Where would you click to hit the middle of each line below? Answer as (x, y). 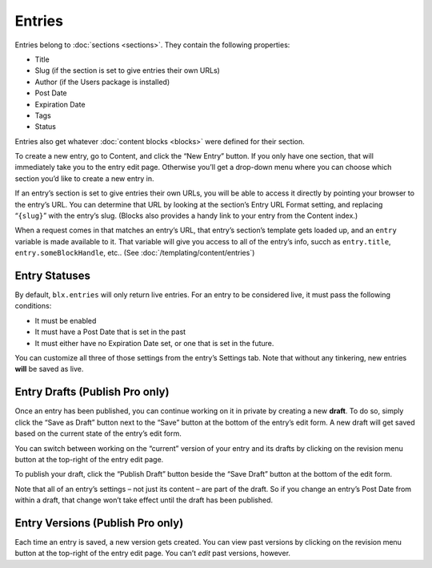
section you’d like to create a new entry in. (85, 178)
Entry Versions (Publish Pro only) (99, 523)
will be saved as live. (49, 369)
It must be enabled (66, 320)
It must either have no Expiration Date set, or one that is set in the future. (154, 343)
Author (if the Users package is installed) (102, 82)
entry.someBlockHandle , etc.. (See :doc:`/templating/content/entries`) (135, 253)
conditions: (33, 306)
